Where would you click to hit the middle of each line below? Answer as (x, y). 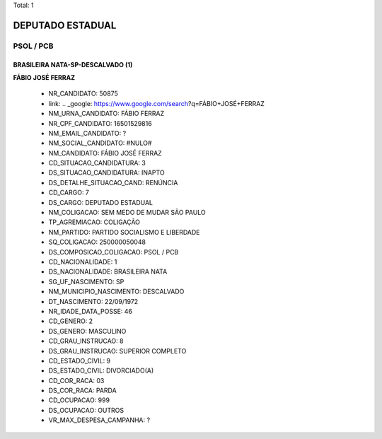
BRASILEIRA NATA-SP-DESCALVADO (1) (73, 64)
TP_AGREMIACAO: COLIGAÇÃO (94, 222)
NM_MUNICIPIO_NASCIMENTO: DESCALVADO (116, 292)
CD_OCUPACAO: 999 (79, 400)
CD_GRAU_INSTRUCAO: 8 (86, 341)
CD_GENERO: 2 (71, 321)
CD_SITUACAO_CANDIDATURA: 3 (97, 163)
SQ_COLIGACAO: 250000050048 (97, 242)
